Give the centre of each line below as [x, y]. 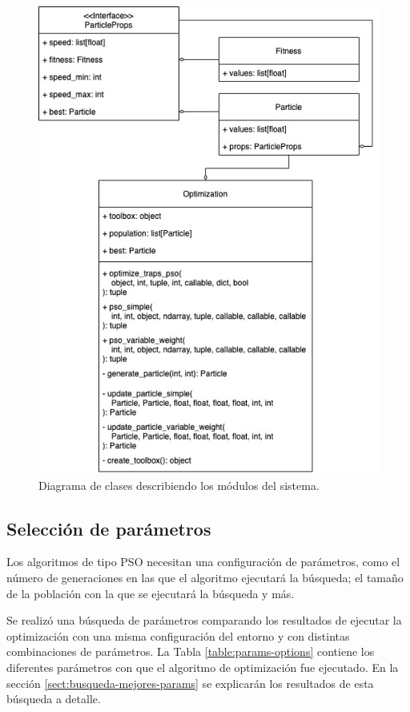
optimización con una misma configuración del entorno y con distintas [178, 635]
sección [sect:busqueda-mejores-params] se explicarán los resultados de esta [190, 683]
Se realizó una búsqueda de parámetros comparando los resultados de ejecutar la [204, 620]
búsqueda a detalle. [54, 699]
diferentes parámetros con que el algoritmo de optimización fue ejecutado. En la [203, 667]
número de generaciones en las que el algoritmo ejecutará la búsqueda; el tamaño [205, 578]
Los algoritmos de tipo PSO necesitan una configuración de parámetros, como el [203, 562]
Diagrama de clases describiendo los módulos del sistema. [179, 485]
